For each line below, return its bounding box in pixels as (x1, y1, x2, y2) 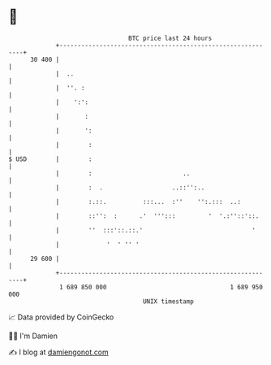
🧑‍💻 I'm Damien (8, 331, 58, 341)
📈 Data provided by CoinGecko (8, 312, 114, 322)
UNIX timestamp (142, 297, 195, 306)
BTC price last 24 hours (128, 34, 213, 42)
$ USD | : (8, 154, 92, 163)
